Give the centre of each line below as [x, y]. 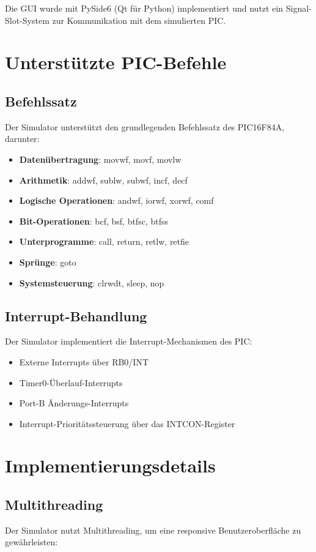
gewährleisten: [31, 542]
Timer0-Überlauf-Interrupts [71, 382]
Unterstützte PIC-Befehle [116, 62]
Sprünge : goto [48, 262]
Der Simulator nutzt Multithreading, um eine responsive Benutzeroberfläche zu [153, 530]
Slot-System [27, 20]
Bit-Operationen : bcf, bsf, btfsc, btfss [94, 221]
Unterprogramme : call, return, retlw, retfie [104, 241]
